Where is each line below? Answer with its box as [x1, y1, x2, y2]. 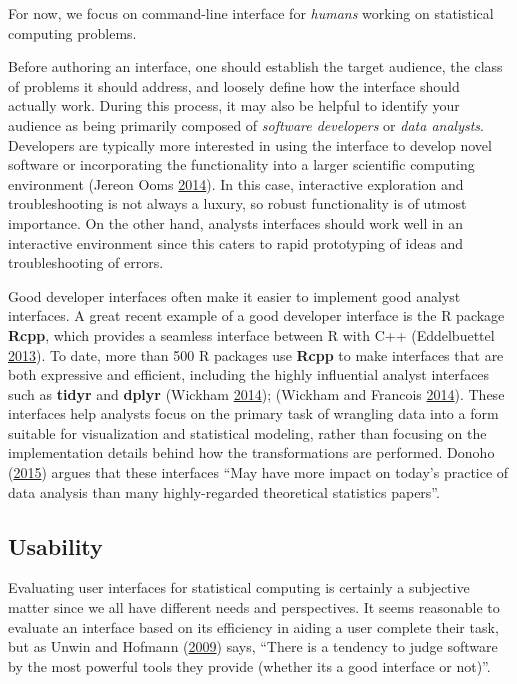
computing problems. [8, 22, 137, 43]
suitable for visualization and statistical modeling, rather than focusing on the [8, 422, 487, 443]
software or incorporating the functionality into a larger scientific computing [8, 154, 475, 175]
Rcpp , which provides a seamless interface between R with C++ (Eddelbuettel [8, 324, 495, 345]
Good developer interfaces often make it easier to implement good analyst [8, 285, 461, 306]
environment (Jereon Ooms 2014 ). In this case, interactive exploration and [8, 173, 464, 194]
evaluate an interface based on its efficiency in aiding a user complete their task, [8, 616, 499, 637]
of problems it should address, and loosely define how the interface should [8, 75, 460, 96]
